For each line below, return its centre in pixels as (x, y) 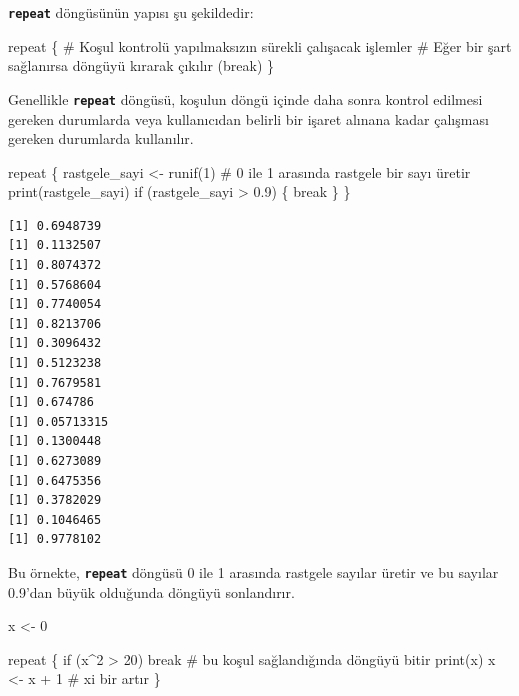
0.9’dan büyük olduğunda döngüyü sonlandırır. (151, 591)
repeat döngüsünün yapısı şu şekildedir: (131, 12)
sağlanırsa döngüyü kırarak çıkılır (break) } (141, 65)
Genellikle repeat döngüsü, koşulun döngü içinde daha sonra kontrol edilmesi (245, 98)
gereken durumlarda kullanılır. (101, 138)
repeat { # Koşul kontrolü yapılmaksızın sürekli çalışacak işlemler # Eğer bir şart (260, 45)
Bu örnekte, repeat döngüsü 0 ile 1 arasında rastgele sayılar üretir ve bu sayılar (253, 571)
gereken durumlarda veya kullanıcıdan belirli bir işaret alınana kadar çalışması (248, 118)
